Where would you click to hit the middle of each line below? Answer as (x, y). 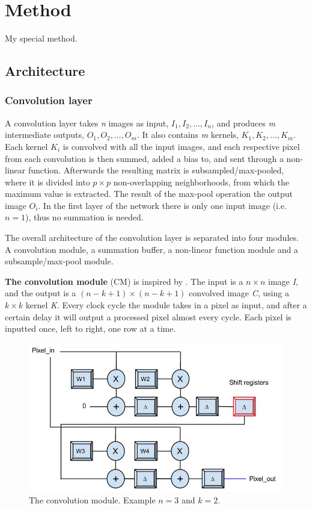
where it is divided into (47, 182)
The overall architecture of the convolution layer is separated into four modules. (152, 238)
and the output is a (41, 293)
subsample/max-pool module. (59, 261)
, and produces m (243, 123)
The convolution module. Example (92, 500)
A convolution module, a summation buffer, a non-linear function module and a (151, 249)
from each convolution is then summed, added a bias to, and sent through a (144, 158)
